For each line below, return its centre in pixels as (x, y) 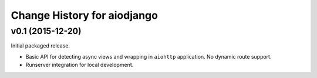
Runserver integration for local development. (80, 65)
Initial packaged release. (41, 46)
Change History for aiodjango (85, 15)
